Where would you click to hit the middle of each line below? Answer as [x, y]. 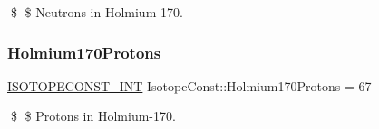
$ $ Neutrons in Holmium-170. [97, 12]
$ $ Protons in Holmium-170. [93, 116]
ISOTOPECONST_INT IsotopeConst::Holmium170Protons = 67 [189, 85]
